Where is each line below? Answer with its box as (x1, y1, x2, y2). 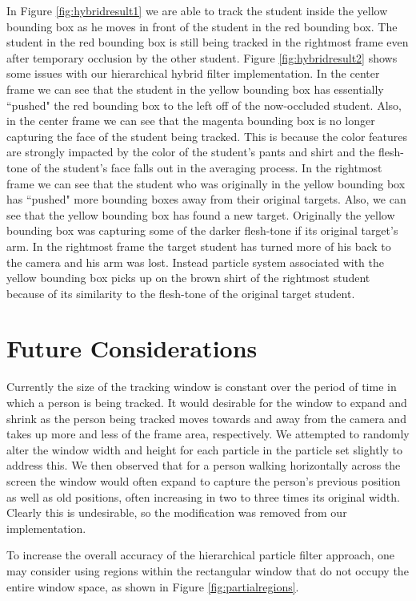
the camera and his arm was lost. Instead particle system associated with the (6, 253, 384, 270)
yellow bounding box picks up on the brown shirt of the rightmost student (6, 269, 370, 286)
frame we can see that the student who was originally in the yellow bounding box (6, 175, 406, 192)
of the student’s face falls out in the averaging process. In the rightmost (31, 159, 382, 175)
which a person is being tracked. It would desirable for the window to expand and (6, 394, 407, 410)
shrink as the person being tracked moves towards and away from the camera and (6, 409, 406, 426)
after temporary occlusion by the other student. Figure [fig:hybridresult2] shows (6, 49, 398, 66)
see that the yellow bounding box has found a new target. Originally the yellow (6, 206, 395, 223)
